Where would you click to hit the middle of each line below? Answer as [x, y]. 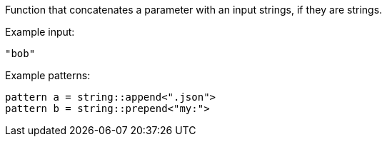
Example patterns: [48, 75]
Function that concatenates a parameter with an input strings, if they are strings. [194, 10]
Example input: [40, 32]
